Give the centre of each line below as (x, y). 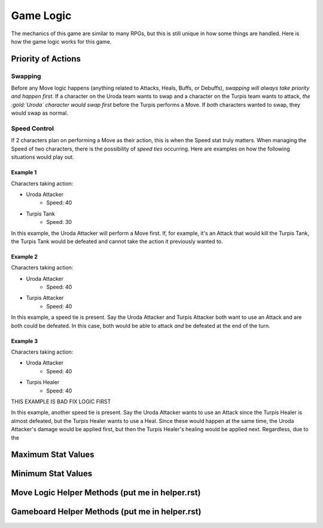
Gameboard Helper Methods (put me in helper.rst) (106, 512)
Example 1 (24, 173)
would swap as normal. (39, 113)
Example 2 (25, 256)
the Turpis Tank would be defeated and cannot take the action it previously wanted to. (117, 241)
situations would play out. (42, 157)
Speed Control (32, 128)
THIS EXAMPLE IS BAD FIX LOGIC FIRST (61, 401)
